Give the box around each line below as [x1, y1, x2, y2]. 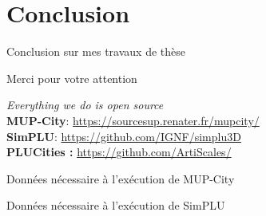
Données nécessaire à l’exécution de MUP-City [6, 170, 235, 187]
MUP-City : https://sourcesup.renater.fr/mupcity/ [6, 112, 260, 128]
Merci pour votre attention [6, 69, 137, 86]
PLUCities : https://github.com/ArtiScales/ [6, 143, 232, 160]
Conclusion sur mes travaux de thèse [6, 43, 185, 60]
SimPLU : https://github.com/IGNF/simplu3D [6, 128, 241, 144]
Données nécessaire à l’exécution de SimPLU [6, 197, 225, 214]
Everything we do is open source [6, 96, 164, 113]
